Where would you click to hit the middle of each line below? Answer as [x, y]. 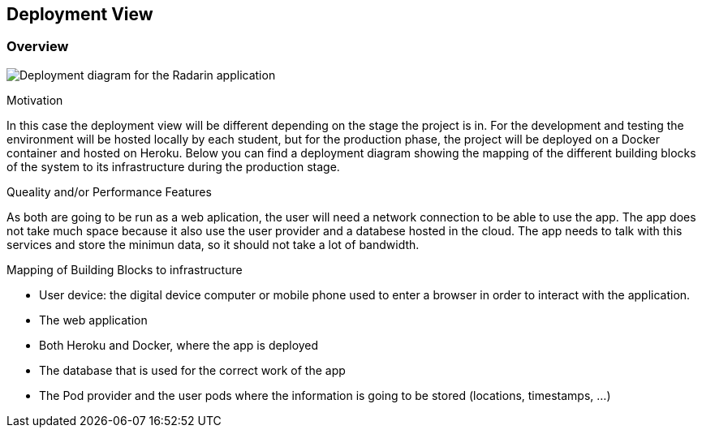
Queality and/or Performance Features [109, 191]
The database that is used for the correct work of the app [192, 370]
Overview [38, 47]
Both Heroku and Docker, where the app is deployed [179, 345]
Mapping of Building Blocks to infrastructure [125, 269]
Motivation [35, 100]
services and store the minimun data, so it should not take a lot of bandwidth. [213, 244]
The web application [93, 320]
